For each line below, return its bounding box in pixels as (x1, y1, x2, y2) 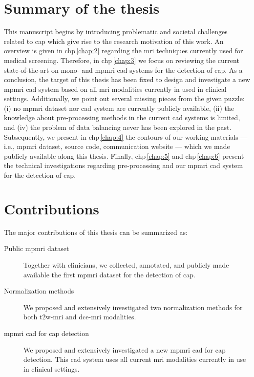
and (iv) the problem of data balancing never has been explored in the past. (4, 122, 232, 132)
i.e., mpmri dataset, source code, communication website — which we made (4, 141, 230, 151)
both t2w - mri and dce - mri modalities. (23, 312, 136, 322)
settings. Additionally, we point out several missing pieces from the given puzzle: (4, 93, 245, 104)
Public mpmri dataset (4, 243, 69, 253)
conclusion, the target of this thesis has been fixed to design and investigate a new (4, 74, 250, 84)
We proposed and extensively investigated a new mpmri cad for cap (23, 344, 226, 355)
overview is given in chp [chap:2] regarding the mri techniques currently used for (4, 45, 243, 56)
